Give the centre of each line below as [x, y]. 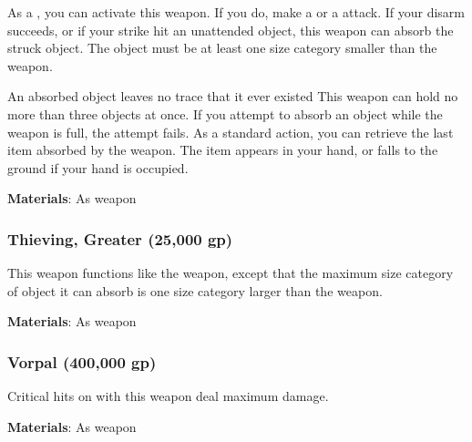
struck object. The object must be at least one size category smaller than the [222, 48]
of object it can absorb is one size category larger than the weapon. [195, 290]
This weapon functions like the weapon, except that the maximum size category [231, 273]
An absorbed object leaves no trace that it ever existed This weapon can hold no [233, 96]
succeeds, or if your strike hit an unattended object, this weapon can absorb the [231, 30]
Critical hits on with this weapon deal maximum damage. [168, 396]
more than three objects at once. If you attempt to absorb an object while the [225, 113]
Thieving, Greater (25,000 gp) [120, 238]
